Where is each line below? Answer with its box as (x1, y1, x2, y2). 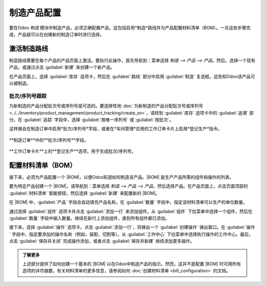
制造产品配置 (9, 7, 62, 18)
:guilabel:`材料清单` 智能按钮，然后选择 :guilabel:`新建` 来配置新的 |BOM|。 (9, 190, 160, 196)
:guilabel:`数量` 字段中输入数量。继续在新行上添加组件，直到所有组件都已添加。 (9, 215, 170, 221)
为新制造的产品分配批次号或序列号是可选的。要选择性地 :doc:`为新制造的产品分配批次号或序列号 (9, 103, 203, 109)
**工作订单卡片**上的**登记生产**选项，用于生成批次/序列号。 (9, 148, 136, 154)
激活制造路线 (9, 44, 48, 53)
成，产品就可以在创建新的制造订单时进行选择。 (9, 31, 104, 37)
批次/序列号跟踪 (9, 92, 47, 99)
